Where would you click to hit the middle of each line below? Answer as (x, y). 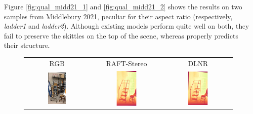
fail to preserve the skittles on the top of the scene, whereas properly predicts (121, 35)
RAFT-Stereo (126, 63)
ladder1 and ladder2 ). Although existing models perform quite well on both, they (126, 26)
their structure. (27, 45)
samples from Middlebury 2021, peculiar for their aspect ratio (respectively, (118, 16)
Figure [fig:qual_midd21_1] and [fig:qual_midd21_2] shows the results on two (123, 6)
